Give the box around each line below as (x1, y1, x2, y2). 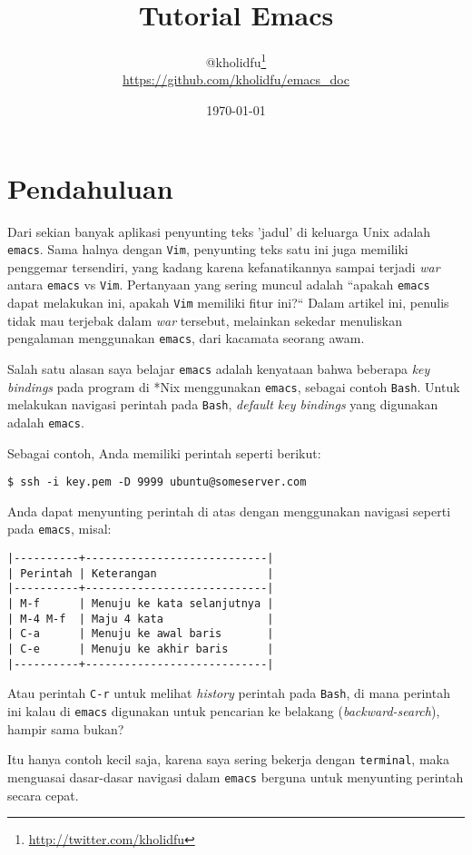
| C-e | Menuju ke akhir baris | (7, 642, 274, 655)
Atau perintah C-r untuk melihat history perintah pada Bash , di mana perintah (7, 683, 450, 703)
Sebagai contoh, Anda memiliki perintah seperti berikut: (7, 443, 321, 462)
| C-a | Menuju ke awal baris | (7, 627, 274, 641)
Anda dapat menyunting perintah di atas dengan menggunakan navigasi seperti (7, 501, 451, 520)
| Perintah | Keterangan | (7, 566, 274, 580)
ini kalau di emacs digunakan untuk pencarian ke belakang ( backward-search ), (7, 701, 440, 720)
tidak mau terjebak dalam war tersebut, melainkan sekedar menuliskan (7, 310, 402, 329)
